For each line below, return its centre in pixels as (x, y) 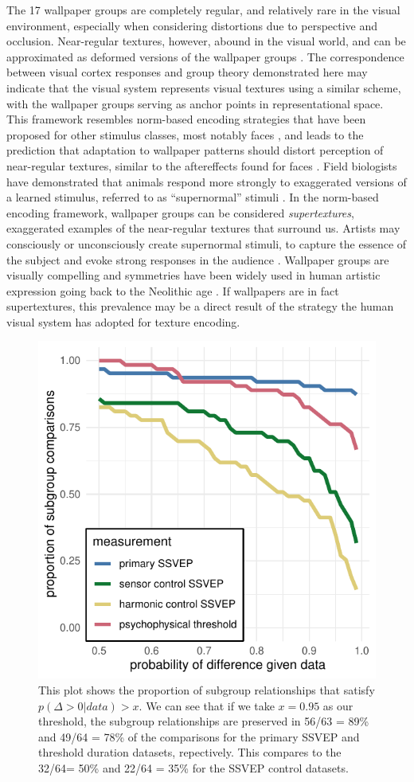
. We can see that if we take (207, 705)
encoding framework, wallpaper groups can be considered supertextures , (180, 212)
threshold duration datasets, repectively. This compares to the (190, 752)
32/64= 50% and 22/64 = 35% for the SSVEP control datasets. (193, 768)
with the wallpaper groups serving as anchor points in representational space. (195, 103)
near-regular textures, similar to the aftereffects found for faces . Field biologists (202, 165)
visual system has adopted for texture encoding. (123, 321)
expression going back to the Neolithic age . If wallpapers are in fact (173, 290)
